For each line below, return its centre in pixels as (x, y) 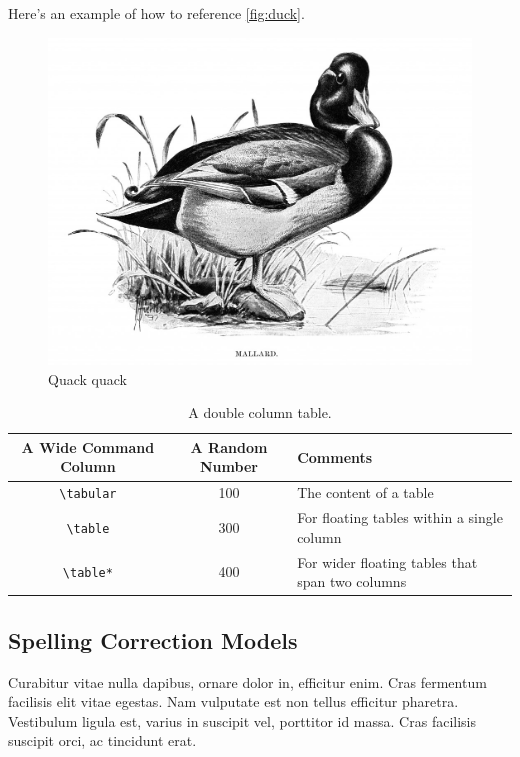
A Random (229, 446)
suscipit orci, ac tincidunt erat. (102, 740)
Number (229, 466)
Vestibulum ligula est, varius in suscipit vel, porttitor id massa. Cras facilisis (242, 720)
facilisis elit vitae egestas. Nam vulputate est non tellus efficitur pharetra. (233, 701)
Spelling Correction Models (153, 639)
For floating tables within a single (400, 517)
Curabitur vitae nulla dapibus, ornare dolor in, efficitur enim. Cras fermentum (247, 681)
